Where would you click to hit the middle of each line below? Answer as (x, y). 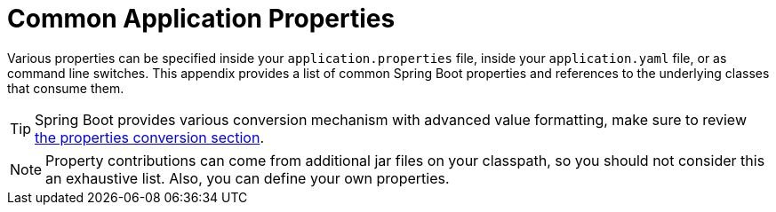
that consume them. (66, 88)
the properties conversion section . (149, 137)
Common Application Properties (201, 19)
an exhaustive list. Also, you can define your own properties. (248, 178)
